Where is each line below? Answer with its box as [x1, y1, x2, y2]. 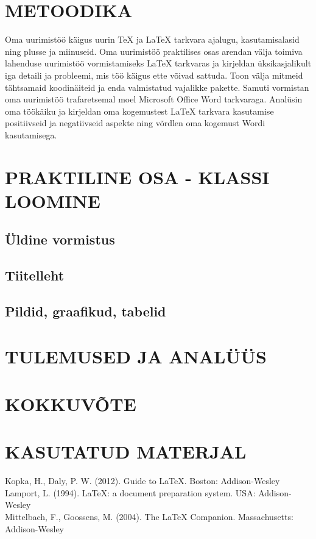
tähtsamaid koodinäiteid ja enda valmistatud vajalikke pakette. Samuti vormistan [5, 80, 309, 93]
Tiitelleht [5, 266, 65, 285]
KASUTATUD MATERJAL [5, 439, 247, 464]
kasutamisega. [5, 128, 57, 141]
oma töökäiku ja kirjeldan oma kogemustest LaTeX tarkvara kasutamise [5, 104, 274, 117]
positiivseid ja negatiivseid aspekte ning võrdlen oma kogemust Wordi [5, 116, 265, 129]
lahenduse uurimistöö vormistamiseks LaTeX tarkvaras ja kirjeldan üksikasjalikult [5, 57, 312, 70]
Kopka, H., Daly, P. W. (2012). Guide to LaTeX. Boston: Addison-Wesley [5, 474, 280, 487]
